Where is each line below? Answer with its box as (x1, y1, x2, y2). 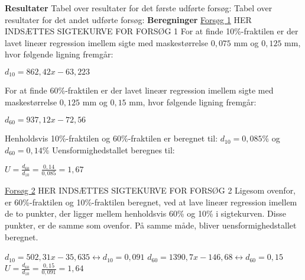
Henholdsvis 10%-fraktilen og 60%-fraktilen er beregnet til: (5, 132, 218, 144)
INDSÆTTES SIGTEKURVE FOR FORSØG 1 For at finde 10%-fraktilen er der (5, 25, 298, 37)
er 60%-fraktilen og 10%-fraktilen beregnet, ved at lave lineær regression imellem (5, 195, 297, 208)
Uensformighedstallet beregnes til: (52, 143, 175, 156)
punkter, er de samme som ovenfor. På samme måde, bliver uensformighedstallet (5, 219, 297, 231)
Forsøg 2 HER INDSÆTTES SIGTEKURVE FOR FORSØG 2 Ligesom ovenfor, (5, 184, 296, 197)
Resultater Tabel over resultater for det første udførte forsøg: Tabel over (5, 2, 272, 14)
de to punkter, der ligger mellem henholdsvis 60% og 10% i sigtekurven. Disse (5, 207, 286, 220)
